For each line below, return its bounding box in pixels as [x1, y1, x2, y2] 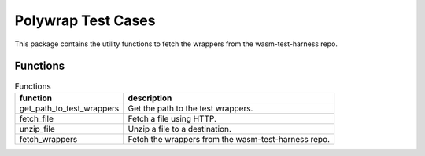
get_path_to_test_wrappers [19, 103, 120, 114]
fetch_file [19, 113, 54, 124]
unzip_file [19, 123, 55, 134]
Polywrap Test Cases [14, 12, 156, 29]
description [128, 93, 172, 103]
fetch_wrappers [19, 133, 78, 144]
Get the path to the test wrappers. [128, 103, 253, 114]
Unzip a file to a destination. [128, 123, 232, 134]
